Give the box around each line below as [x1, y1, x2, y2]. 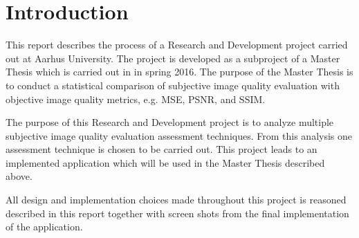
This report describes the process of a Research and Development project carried [6, 37, 348, 52]
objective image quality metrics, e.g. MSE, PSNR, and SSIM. [6, 91, 266, 106]
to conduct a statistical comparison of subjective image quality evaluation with [6, 77, 340, 92]
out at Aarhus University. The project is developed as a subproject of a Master [6, 51, 340, 65]
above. [6, 169, 33, 183]
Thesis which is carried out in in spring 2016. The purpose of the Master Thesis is [6, 64, 353, 79]
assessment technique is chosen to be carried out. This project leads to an [6, 142, 317, 156]
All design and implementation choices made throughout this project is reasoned [6, 192, 347, 207]
